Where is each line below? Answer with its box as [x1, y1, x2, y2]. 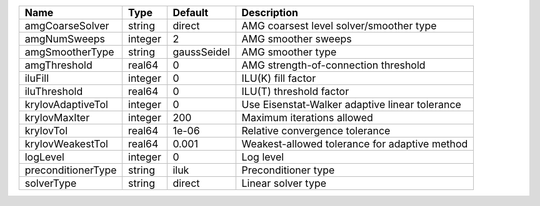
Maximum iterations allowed [241, 111, 374, 124]
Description [241, 6, 299, 19]
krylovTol [24, 124, 69, 137]
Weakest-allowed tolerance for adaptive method [241, 137, 469, 150]
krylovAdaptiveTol [24, 98, 109, 111]
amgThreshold [24, 58, 93, 72]
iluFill [24, 71, 50, 85]
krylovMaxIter [24, 111, 90, 124]
